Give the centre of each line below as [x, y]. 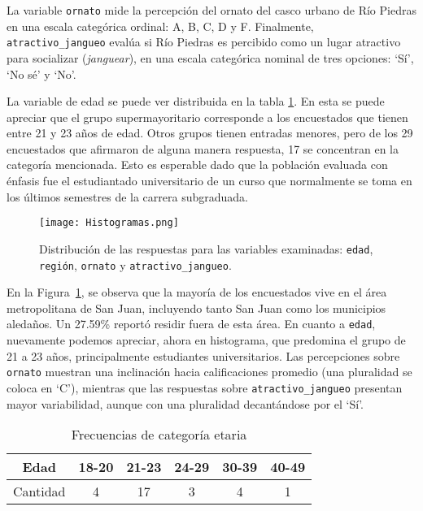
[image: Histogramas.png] [109, 223]
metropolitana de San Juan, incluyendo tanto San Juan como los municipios [196, 307]
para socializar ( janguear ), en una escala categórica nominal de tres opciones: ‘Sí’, [210, 57]
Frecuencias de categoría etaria [159, 435]
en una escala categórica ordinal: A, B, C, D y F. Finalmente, [160, 26]
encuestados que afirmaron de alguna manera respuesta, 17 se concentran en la [203, 148]
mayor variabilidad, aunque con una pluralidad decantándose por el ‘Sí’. [185, 403]
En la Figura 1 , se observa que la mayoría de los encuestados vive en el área [197, 292]
